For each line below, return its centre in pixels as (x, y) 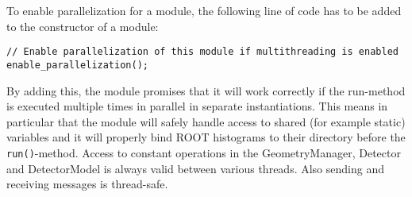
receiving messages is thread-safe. (87, 184)
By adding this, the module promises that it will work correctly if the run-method (206, 90)
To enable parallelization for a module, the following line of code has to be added (204, 10)
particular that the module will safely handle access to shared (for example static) (206, 121)
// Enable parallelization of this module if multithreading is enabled (202, 52)
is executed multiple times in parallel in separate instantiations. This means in (197, 106)
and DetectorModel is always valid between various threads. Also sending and (195, 168)
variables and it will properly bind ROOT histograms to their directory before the (206, 137)
